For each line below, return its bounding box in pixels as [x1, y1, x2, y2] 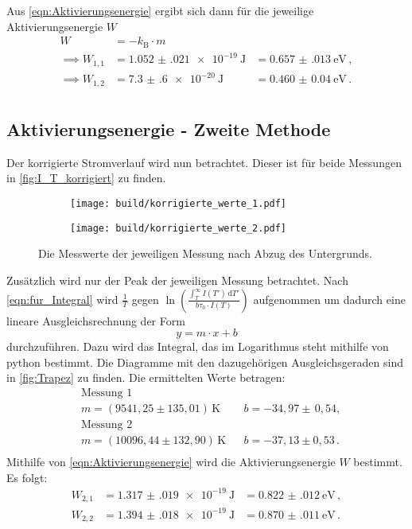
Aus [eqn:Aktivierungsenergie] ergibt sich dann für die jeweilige [6, 2, 314, 18]
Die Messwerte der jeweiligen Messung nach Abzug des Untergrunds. [38, 245, 372, 262]
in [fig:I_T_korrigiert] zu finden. [6, 169, 166, 186]
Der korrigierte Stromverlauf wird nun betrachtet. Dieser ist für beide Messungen [6, 154, 402, 170]
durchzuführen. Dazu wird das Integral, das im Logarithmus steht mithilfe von [6, 338, 389, 355]
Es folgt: [6, 469, 48, 485]
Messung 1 [80, 387, 133, 399]
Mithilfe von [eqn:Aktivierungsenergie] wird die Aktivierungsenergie [6, 453, 336, 470]
